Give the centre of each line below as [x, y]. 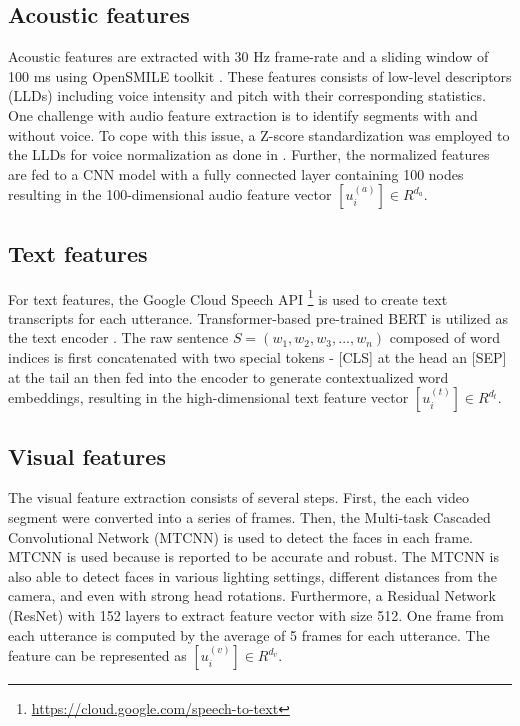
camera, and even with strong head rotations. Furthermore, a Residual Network [252, 595]
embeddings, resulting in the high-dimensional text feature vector [208, 397]
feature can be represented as [97, 655]
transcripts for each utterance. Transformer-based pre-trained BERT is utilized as [258, 317]
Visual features [87, 455]
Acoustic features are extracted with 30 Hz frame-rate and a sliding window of [248, 56]
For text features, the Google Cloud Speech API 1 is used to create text [228, 297]
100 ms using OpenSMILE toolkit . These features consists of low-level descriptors [260, 75]
